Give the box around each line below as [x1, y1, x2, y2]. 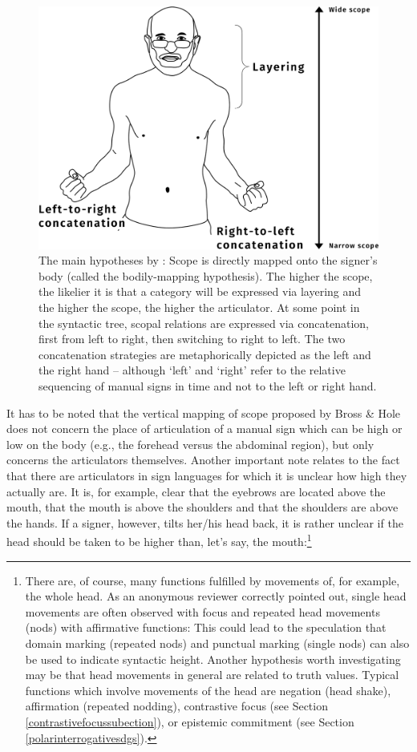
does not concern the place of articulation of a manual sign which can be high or [6, 420, 403, 437]
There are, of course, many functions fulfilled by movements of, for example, [25, 572, 400, 588]
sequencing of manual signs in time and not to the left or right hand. [38, 378, 377, 394]
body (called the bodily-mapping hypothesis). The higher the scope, [38, 267, 373, 284]
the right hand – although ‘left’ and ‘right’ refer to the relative [38, 362, 346, 378]
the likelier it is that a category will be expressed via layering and [38, 283, 362, 300]
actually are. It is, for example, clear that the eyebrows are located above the [6, 483, 386, 499]
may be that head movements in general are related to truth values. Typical [25, 666, 399, 683]
